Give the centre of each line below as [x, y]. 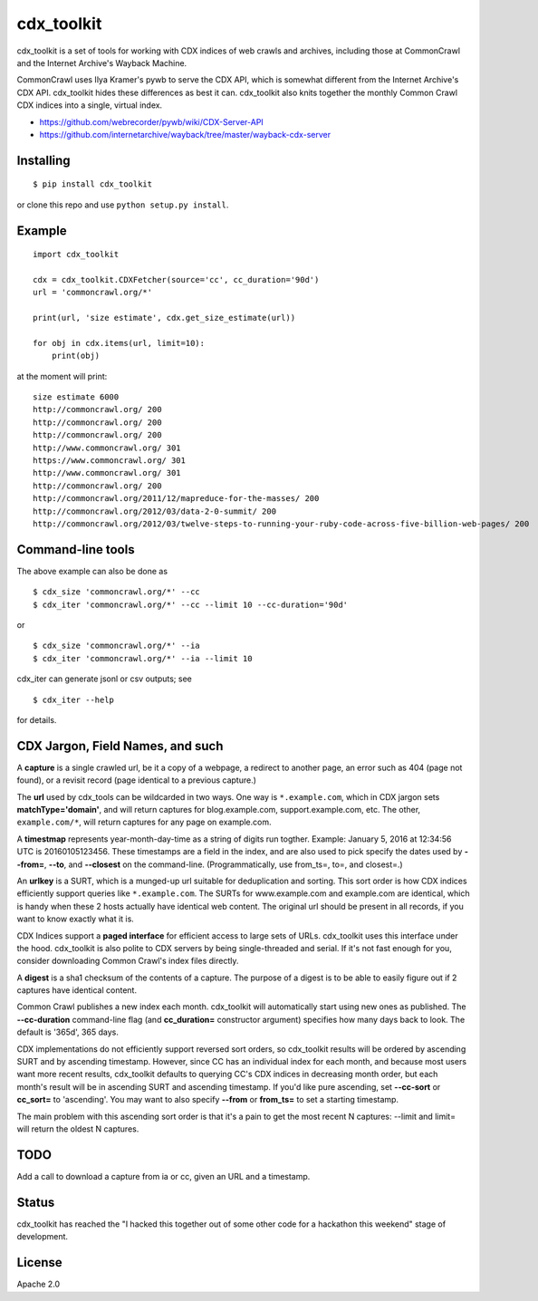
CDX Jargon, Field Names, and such [120, 746]
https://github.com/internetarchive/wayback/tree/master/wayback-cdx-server [185, 134]
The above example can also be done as [92, 571]
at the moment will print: [62, 376]
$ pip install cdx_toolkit [93, 184]
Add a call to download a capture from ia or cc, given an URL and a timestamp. [163, 1176]
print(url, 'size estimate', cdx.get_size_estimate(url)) [164, 318]
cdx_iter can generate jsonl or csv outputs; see [104, 679]
